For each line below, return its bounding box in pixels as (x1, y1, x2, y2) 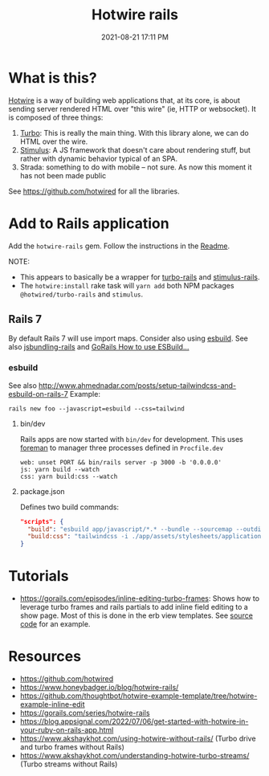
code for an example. (19, 619, 91, 629)
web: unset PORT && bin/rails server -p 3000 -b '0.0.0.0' (19, 458, 222, 467)
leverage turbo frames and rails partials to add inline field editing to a (19, 602, 249, 612)
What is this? (8, 68, 98, 87)
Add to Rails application (8, 214, 170, 232)
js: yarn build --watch (19, 465, 100, 473)
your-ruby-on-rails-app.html (19, 725, 114, 735)
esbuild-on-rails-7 (8, 389, 68, 398)
